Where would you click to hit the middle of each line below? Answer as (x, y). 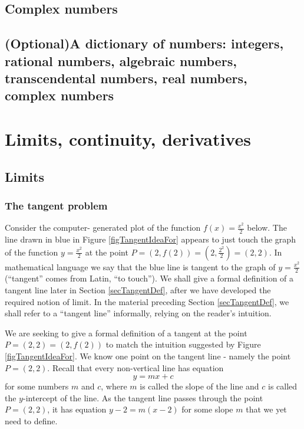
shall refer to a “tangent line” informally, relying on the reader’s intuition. (138, 313)
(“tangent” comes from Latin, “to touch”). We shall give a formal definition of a (149, 278)
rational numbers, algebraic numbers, (121, 60)
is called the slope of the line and (199, 386)
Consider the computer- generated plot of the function (103, 227)
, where (114, 386)
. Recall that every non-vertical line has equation (136, 367)
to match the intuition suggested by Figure (183, 344)
